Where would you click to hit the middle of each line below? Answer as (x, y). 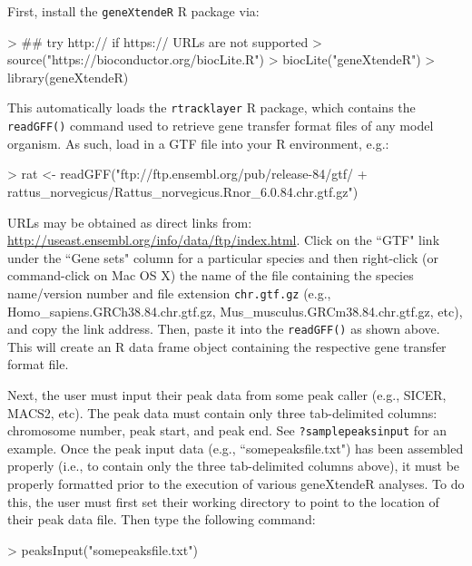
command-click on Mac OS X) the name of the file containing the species (211, 275)
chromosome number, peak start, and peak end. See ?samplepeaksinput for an (227, 430)
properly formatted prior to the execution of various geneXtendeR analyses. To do (236, 484)
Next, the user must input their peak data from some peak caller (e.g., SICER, (227, 395)
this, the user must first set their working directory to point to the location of (223, 501)
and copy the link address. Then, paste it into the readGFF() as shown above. (224, 329)
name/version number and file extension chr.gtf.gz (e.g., (169, 293)
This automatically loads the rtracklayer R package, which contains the (211, 107)
